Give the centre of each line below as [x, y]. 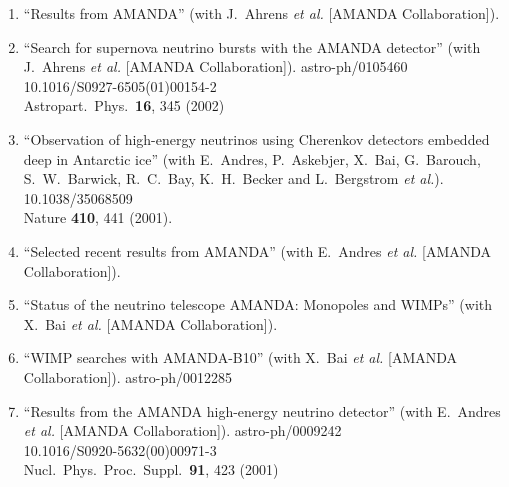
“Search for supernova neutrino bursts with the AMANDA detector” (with [252, 46]
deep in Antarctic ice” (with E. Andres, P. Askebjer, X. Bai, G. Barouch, [252, 158]
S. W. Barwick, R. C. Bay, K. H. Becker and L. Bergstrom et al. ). [233, 178]
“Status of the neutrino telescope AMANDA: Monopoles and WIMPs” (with [257, 304]
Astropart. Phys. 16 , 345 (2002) [124, 105]
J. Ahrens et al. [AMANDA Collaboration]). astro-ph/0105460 [215, 66]
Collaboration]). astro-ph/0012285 [128, 376]
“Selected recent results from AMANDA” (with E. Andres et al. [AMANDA [257, 250]
